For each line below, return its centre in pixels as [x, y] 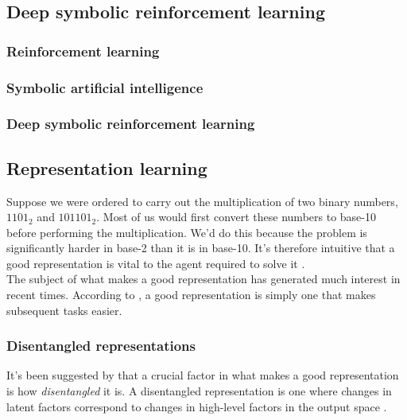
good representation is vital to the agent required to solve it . [156, 263]
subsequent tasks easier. [64, 310]
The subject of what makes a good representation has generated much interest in [203, 279]
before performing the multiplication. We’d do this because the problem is [187, 232]
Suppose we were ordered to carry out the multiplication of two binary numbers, [202, 201]
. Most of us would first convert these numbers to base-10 [236, 217]
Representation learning [107, 167]
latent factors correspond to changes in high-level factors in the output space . [197, 406]
